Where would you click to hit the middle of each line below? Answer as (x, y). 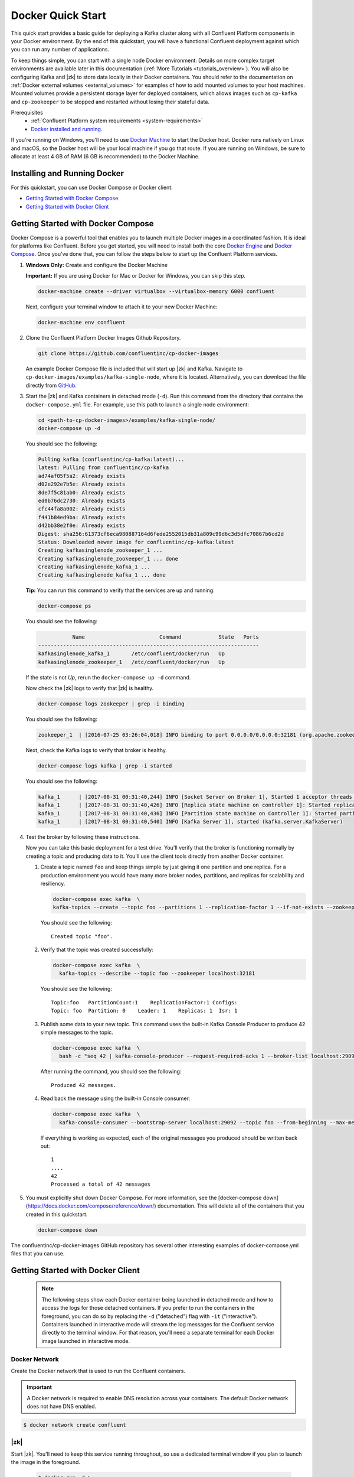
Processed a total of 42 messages (101, 1184)
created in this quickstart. (57, 1214)
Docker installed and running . (67, 129)
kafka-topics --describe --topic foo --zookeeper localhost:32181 (157, 974)
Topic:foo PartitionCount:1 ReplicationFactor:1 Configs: (144, 1002)
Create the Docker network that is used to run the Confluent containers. (98, 1371)
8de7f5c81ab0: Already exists (82, 492)
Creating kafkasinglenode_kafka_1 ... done (102, 575)
